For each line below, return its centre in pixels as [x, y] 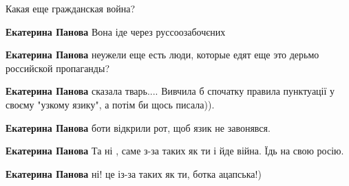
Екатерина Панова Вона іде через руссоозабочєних [116, 31]
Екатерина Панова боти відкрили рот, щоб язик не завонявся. [138, 127]
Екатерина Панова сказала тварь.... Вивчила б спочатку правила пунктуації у [170, 91]
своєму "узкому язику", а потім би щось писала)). [110, 104]
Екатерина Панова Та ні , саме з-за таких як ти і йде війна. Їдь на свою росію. [175, 151]
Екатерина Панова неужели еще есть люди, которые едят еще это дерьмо [162, 55]
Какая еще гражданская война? [71, 8]
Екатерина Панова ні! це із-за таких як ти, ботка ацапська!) [134, 173]
